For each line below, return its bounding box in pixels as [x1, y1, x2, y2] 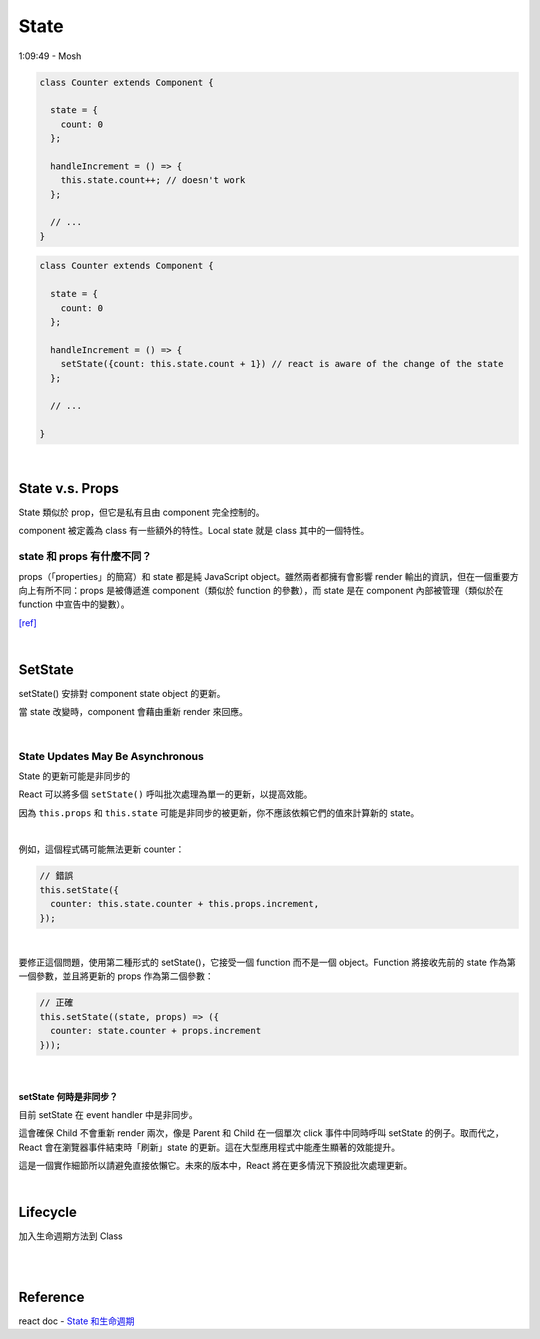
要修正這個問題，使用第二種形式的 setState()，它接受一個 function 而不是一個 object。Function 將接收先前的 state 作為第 [18, 956, 516, 968]
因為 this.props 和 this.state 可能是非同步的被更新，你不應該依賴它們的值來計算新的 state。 [18, 806, 420, 819]
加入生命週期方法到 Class [18, 1230, 124, 1242]
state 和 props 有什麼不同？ [18, 550, 152, 564]
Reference [18, 1288, 85, 1305]
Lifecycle [18, 1204, 77, 1221]
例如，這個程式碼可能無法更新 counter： [18, 843, 185, 855]
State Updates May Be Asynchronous [18, 749, 204, 763]
